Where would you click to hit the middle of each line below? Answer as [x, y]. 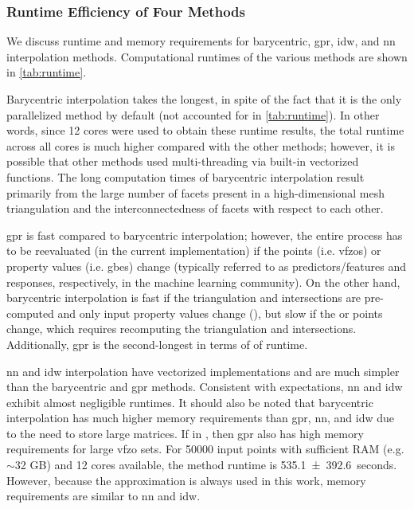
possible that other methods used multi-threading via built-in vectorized [183, 161]
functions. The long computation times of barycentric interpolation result [186, 176]
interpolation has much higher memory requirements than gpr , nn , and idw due [200, 418]
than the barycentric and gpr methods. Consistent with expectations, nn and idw [205, 387]
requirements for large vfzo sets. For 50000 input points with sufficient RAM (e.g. [205, 449]
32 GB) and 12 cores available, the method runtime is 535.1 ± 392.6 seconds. [206, 465]
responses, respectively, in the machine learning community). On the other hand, [203, 282]
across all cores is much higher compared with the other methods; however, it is [201, 145]
